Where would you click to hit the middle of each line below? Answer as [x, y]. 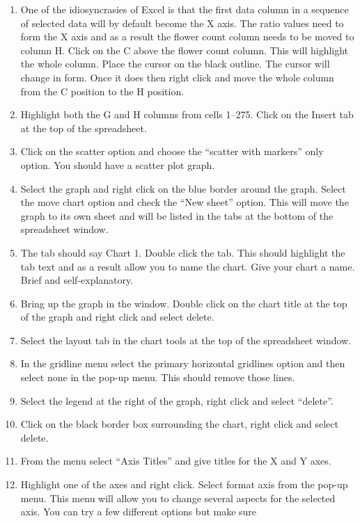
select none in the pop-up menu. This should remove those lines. [158, 377]
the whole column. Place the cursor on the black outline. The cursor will [175, 64]
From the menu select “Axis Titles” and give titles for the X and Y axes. [176, 461]
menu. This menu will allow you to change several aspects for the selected [178, 498]
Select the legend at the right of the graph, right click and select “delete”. [177, 400]
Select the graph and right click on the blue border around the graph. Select [183, 188]
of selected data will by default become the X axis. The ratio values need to [182, 23]
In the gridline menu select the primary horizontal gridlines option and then [183, 363]
